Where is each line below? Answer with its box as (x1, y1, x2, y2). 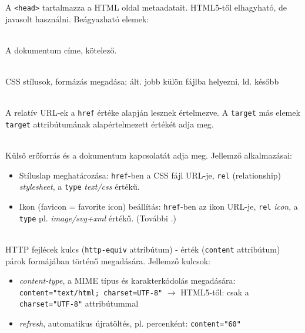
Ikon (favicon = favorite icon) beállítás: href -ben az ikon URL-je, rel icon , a (19, 200, 298, 213)
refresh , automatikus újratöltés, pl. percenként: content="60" (19, 317, 241, 329)
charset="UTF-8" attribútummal (19, 297, 139, 310)
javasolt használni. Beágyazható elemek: (5, 12, 149, 25)
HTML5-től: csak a (180, 285, 249, 298)
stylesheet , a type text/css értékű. (19, 180, 140, 193)
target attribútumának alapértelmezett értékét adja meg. (5, 117, 214, 130)
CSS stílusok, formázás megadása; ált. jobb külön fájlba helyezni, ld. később (5, 75, 279, 88)
